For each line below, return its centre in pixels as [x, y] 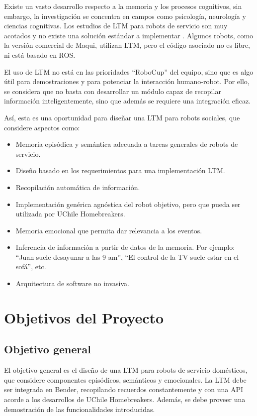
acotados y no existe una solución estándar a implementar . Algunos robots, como [129, 35]
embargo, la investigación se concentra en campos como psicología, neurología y [125, 16]
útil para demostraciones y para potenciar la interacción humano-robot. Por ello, [127, 81]
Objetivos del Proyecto [84, 317]
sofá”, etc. [31, 266]
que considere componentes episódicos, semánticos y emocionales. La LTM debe [125, 379]
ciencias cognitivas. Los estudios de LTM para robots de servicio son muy [116, 26]
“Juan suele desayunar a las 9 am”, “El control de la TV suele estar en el [127, 257]
